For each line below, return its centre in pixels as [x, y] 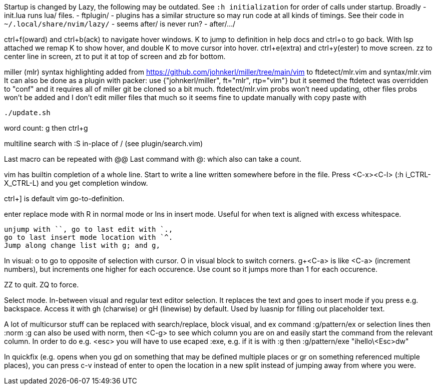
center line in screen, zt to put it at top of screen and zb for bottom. [115, 56]
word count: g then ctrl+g [46, 128]
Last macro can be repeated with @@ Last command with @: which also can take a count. [153, 159]
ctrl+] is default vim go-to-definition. [64, 199]
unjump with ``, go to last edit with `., [89, 229]
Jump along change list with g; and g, [82, 245]
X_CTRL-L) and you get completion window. [76, 183]
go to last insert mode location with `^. [89, 237]
